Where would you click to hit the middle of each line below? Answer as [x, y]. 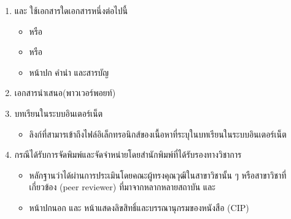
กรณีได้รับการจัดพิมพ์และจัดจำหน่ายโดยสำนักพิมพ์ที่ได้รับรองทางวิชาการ [128, 154]
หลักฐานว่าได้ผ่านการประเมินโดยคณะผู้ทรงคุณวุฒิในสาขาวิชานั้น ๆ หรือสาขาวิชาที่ [158, 175]
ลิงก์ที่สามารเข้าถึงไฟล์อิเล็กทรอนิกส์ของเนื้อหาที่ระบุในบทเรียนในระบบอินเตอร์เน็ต [158, 134]
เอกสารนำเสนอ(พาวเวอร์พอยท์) [65, 93]
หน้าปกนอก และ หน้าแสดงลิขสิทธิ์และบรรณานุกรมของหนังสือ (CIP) [139, 207]
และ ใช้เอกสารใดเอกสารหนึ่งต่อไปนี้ [71, 10]
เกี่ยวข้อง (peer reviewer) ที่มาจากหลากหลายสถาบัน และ [122, 187]
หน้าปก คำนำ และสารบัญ [69, 72]
